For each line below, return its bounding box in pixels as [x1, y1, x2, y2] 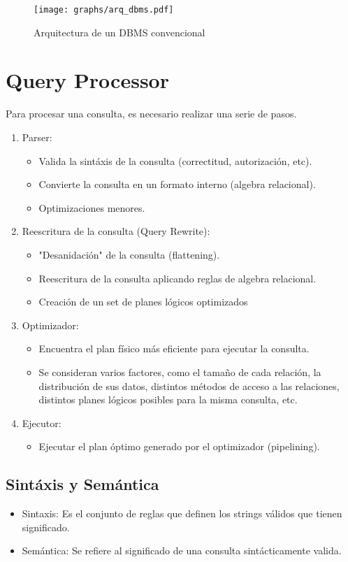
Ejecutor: [22, 415, 61, 430]
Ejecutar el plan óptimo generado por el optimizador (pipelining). [38, 439, 320, 454]
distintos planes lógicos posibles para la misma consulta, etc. [38, 392, 298, 407]
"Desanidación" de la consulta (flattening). [38, 247, 220, 261]
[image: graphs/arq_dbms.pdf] [34, 5, 174, 15]
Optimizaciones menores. [38, 200, 145, 215]
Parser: [22, 129, 52, 144]
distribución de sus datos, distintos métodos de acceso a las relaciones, [38, 378, 340, 393]
